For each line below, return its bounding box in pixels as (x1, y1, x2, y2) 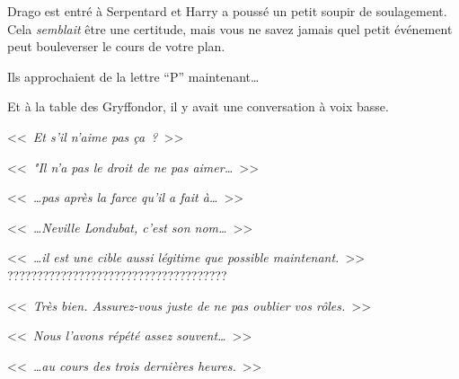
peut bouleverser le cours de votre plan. (7, 37, 225, 56)
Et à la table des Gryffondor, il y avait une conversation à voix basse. (7, 97, 389, 116)
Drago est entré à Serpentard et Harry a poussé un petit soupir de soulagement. (7, 2, 447, 20)
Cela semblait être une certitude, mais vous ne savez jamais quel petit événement (7, 19, 453, 38)
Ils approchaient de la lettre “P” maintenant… (7, 66, 260, 85)
